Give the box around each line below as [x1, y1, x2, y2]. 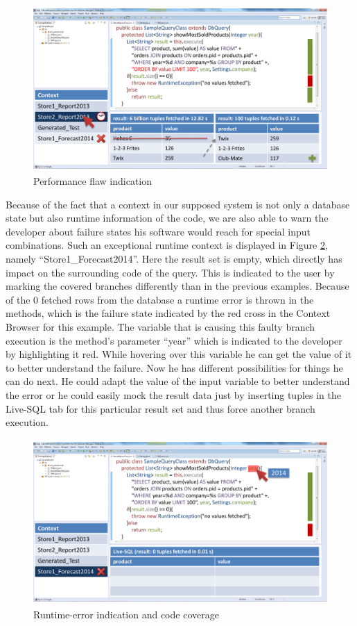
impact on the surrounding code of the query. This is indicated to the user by [6, 265, 335, 279]
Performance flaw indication [33, 174, 153, 188]
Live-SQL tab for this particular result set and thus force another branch [6, 401, 315, 415]
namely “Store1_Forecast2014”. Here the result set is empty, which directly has [6, 252, 342, 266]
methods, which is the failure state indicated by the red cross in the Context [6, 306, 331, 320]
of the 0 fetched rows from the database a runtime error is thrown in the [6, 292, 314, 306]
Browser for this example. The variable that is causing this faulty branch [6, 320, 315, 334]
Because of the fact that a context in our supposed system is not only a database [6, 197, 350, 211]
